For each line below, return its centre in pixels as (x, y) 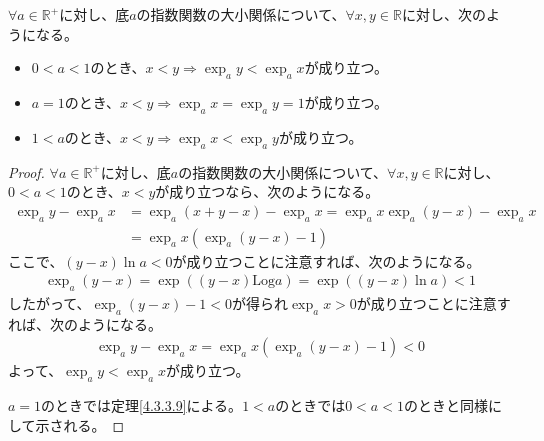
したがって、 (49, 303)
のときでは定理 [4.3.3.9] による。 (142, 405)
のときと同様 (445, 405)
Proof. (26, 171)
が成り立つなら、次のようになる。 (267, 191)
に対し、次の (443, 14)
